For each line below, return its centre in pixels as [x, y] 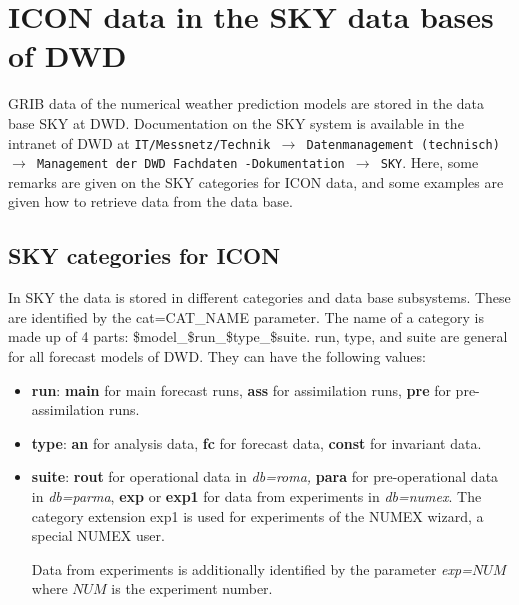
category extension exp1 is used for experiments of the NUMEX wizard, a [257, 515]
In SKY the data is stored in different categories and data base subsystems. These [259, 297]
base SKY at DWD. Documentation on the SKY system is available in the [236, 122]
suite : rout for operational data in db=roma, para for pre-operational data [265, 476]
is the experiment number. [192, 588]
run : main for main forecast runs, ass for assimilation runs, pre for [241, 389]
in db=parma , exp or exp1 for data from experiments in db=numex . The [256, 495]
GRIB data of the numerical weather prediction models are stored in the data [246, 103]
